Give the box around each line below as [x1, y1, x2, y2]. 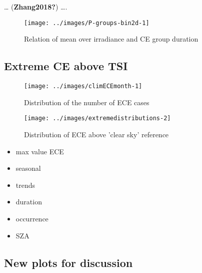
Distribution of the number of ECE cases [24, 97, 149, 107]
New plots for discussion [4, 254, 133, 270]
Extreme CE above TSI [4, 58, 128, 74]
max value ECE [15, 146, 64, 156]
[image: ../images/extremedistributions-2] [24, 115, 171, 122]
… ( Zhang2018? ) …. [4, 2, 67, 12]
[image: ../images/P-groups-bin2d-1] [24, 19, 149, 27]
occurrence [15, 213, 48, 223]
